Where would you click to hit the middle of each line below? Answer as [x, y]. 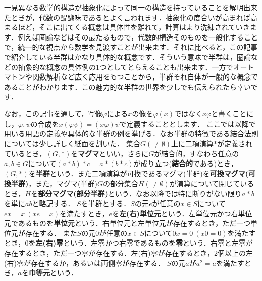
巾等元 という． [53, 273]
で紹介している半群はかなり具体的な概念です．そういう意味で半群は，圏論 [128, 56]
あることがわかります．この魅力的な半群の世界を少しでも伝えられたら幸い [127, 86]
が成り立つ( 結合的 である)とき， [186, 163]
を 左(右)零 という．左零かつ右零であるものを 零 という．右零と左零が [141, 243]
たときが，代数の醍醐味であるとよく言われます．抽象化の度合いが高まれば [127, 17]
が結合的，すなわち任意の [197, 153]
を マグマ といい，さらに [110, 153]
